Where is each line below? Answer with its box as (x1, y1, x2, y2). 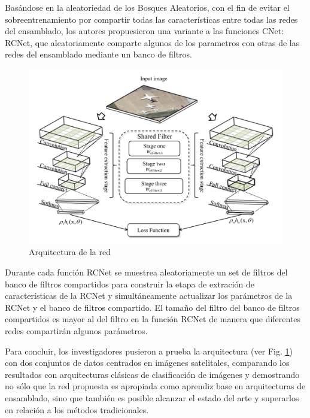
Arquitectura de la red (29, 246, 111, 258)
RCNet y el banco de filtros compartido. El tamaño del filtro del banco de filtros (5, 301, 300, 313)
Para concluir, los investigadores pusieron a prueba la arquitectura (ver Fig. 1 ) (5, 344, 293, 357)
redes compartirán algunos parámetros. (5, 325, 148, 337)
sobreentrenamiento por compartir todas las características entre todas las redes (5, 13, 298, 25)
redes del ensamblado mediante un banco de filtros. (5, 48, 192, 60)
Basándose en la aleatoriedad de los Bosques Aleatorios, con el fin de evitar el (5, 1, 290, 13)
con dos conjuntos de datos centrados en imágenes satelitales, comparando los (5, 356, 290, 369)
